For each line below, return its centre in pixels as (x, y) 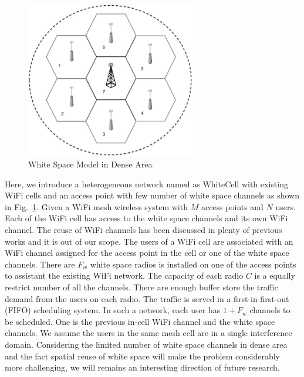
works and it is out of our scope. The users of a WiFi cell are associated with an (149, 241)
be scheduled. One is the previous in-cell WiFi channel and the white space (140, 321)
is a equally (275, 275)
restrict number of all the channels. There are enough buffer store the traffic (141, 287)
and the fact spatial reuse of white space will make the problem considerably (143, 356)
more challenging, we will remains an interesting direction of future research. (142, 367)
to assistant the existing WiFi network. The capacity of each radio (124, 275)
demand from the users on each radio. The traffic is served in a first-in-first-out (147, 298)
